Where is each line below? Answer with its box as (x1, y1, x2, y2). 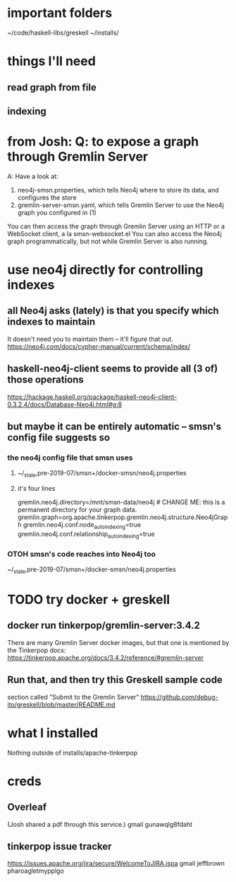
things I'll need (7, 53, 97, 69)
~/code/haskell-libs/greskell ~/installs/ (7, 28, 120, 37)
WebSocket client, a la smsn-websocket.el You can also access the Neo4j (7, 229, 222, 238)
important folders (7, 5, 113, 21)
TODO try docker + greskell (7, 592, 170, 608)
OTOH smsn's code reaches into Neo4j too (7, 549, 156, 559)
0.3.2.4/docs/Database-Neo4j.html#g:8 (7, 400, 122, 408)
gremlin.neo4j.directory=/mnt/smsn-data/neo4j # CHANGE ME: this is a (17, 498, 225, 506)
